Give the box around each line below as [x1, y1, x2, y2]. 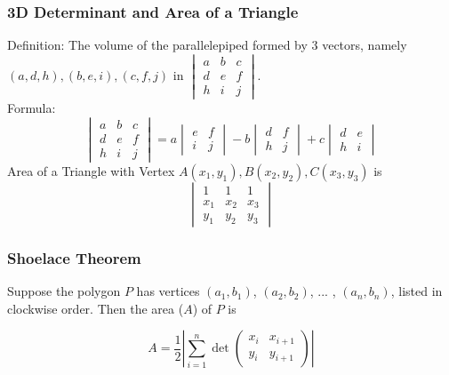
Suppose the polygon [7, 282, 121, 300]
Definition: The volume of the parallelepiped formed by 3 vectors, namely [7, 36, 407, 54]
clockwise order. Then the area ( [7, 299, 184, 317]
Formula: [7, 99, 56, 117]
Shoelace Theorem [7, 246, 141, 268]
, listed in [390, 282, 443, 300]
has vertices [136, 282, 200, 300]
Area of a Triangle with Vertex [7, 161, 175, 180]
